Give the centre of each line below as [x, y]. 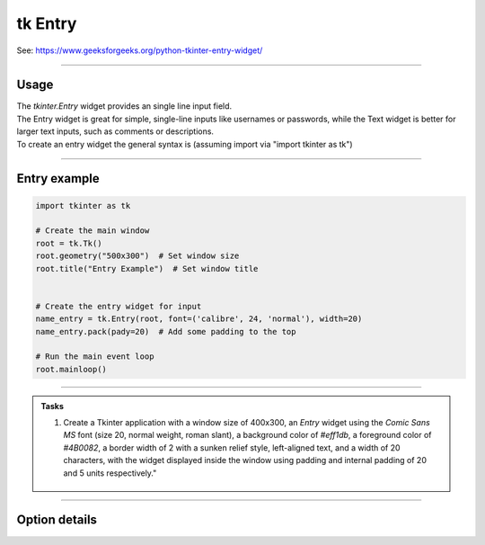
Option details [57, 520]
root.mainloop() [71, 369]
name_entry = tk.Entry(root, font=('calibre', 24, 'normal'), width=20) [199, 319]
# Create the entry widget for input [119, 306]
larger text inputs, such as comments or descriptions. [115, 131]
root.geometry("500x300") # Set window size [137, 256]
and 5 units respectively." [110, 473]
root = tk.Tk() [69, 243]
